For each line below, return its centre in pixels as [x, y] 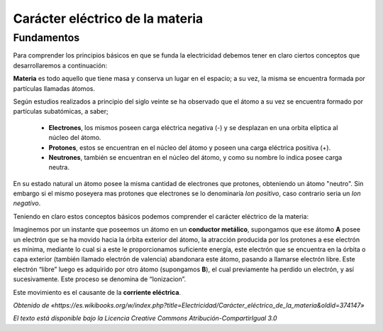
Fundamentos [46, 38]
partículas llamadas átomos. [54, 88]
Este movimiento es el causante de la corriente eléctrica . [97, 292]
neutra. [59, 168]
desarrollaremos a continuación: [60, 65]
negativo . [27, 203]
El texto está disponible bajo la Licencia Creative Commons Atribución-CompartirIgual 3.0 [145, 318]
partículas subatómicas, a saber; [61, 112]
